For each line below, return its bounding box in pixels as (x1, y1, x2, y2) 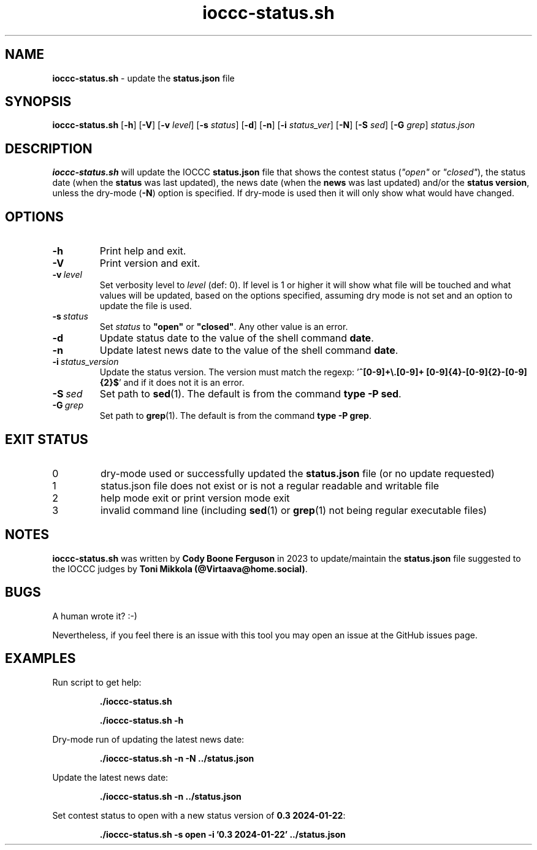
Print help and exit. (99, 245, 186, 258)
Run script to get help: (52, 676, 142, 687)
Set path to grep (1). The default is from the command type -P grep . (99, 410, 371, 421)
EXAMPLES (5, 651, 76, 667)
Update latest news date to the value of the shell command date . (99, 344, 398, 357)
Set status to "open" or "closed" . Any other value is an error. (99, 321, 348, 332)
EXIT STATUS (5, 431, 88, 447)
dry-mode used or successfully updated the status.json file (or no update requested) (100, 467, 495, 480)
